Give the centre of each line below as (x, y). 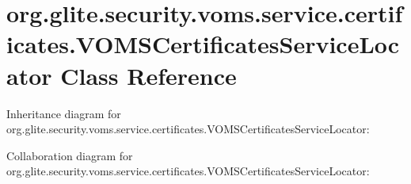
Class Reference (148, 75)
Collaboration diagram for (70, 155)
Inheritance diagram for (64, 113)
